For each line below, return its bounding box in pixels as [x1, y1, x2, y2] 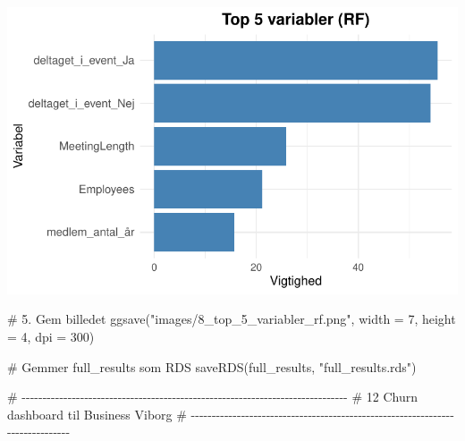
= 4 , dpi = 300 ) [7, 327, 95, 345]
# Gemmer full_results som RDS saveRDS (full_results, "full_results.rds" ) [7, 357, 417, 376]
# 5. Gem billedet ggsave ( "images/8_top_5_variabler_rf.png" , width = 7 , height [7, 310, 456, 328]
